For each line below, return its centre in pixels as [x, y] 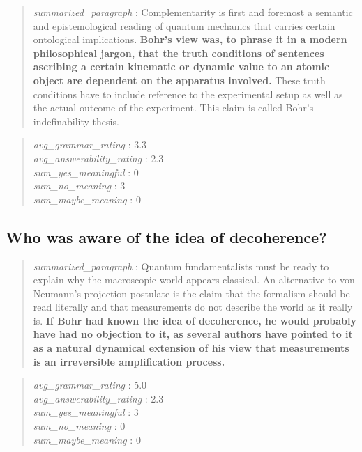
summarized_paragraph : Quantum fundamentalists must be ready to [181, 266]
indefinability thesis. [76, 121]
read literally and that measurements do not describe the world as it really [193, 307]
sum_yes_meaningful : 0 [86, 172]
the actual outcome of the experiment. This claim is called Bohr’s [173, 108]
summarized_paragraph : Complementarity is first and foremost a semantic [193, 12]
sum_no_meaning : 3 [79, 186]
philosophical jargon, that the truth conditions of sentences [179, 53]
